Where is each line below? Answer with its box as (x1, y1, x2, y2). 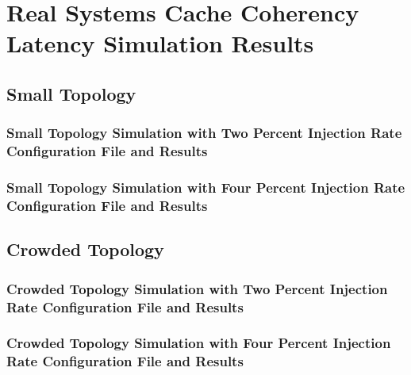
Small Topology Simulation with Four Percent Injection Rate (6, 178, 405, 197)
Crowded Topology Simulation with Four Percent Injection (6, 333, 391, 353)
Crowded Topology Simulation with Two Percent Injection (6, 278, 388, 298)
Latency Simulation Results (6, 27, 314, 59)
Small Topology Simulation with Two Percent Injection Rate (6, 123, 402, 143)
